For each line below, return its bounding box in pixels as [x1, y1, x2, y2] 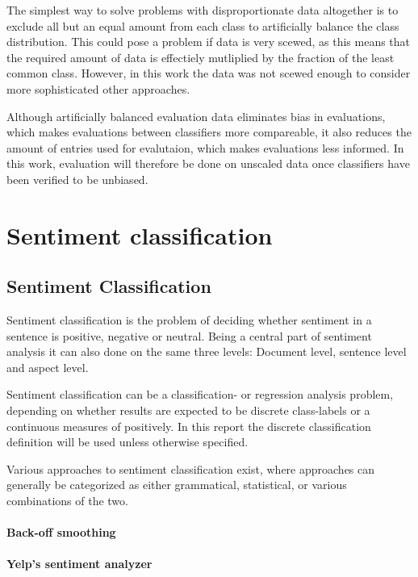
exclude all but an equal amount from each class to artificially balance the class [6, 17, 399, 34]
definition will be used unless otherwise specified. [6, 433, 249, 450]
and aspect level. [6, 358, 89, 375]
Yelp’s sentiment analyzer [6, 555, 153, 572]
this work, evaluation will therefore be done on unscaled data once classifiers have [6, 155, 410, 172]
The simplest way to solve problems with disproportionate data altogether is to [6, 2, 399, 18]
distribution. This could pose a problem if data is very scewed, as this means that [6, 33, 411, 50]
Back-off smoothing [6, 524, 116, 541]
